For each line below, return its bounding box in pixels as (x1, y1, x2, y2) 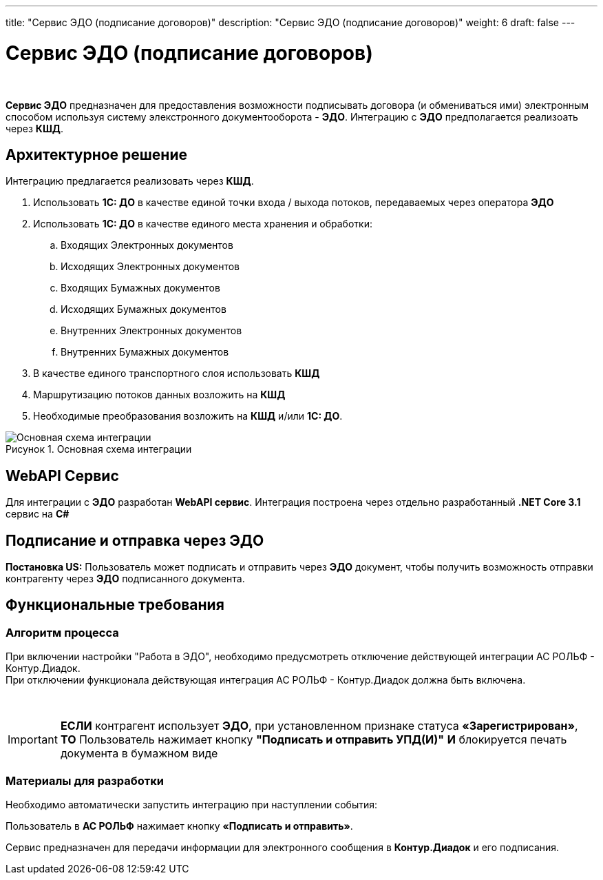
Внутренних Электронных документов (61, 325, 242, 337)
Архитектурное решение (6, 145, 187, 163)
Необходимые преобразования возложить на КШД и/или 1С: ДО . (33, 410, 343, 422)
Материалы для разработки (6, 773, 165, 788)
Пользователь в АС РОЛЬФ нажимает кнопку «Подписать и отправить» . (6, 820, 353, 832)
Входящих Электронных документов (61, 239, 233, 252)
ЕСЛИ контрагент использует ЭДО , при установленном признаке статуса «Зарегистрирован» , (60, 719, 578, 733)
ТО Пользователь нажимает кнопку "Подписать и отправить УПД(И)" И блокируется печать (60, 733, 567, 747)
